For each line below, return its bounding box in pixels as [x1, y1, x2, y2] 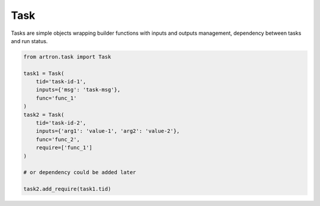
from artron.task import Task [23, 53, 111, 60]
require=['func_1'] [36, 145, 93, 151]
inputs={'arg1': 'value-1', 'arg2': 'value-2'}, [36, 127, 180, 135]
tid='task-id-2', [36, 120, 87, 126]
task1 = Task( [23, 70, 65, 77]
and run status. [11, 37, 48, 44]
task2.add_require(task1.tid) [23, 186, 111, 192]
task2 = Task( [23, 111, 65, 118]
